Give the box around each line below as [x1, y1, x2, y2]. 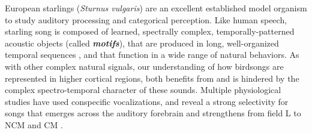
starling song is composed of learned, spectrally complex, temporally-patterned [5, 25, 295, 38]
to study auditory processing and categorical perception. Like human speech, [5, 13, 287, 26]
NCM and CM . [5, 118, 63, 131]
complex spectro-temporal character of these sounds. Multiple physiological [5, 83, 281, 96]
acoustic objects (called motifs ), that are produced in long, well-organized [5, 36, 279, 49]
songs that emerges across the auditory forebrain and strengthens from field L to [5, 107, 301, 119]
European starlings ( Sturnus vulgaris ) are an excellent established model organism [5, 2, 307, 14]
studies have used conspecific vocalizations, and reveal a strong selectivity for [5, 95, 289, 107]
